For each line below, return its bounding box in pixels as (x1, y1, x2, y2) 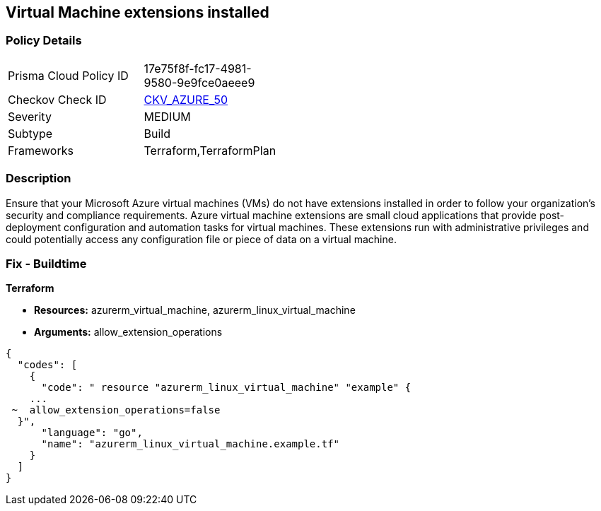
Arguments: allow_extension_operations (34, 326, 223, 339)
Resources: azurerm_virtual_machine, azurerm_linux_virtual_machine (34, 304, 356, 317)
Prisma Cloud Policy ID (8, 68, 129, 83)
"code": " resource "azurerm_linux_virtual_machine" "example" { (41, 382, 412, 394)
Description (6, 171, 71, 186)
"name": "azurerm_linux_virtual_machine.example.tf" (41, 438, 340, 450)
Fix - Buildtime (6, 256, 87, 271)
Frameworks (8, 143, 74, 158)
